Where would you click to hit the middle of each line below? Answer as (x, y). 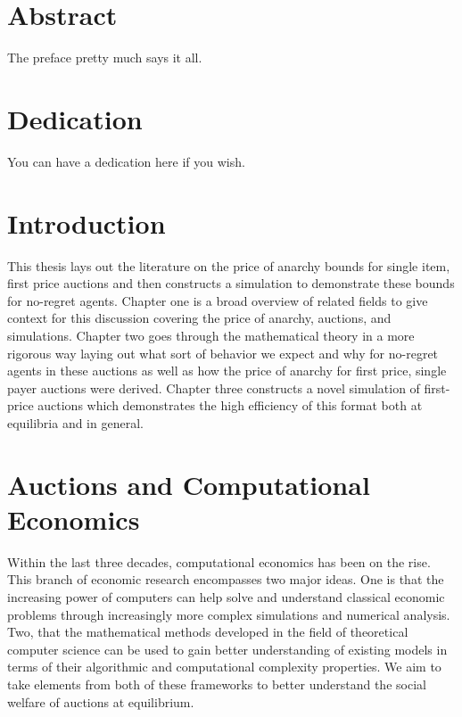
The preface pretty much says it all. (105, 58)
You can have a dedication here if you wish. (126, 161)
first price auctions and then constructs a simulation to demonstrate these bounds (231, 283)
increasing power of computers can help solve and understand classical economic (226, 597)
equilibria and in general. (75, 422)
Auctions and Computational (189, 484)
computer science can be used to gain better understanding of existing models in (227, 649)
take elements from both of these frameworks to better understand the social (217, 684)
